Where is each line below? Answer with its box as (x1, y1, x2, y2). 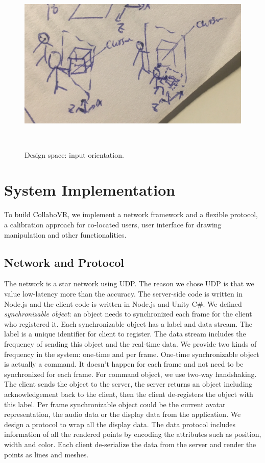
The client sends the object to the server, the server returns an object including (4, 378, 253, 389)
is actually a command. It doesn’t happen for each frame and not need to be (4, 359, 244, 369)
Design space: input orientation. (25, 149, 124, 160)
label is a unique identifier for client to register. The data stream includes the (4, 328, 246, 339)
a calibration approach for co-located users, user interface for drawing (4, 219, 222, 230)
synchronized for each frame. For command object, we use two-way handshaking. (4, 368, 257, 379)
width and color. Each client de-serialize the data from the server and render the (4, 438, 256, 449)
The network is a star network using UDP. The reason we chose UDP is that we (4, 278, 254, 289)
